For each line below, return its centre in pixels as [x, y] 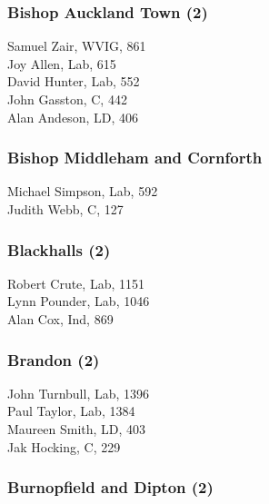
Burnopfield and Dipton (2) [110, 487]
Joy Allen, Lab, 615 [62, 63]
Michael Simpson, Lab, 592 [83, 191]
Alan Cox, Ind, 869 [60, 319]
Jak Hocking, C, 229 [64, 446]
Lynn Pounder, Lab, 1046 [79, 301]
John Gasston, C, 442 [67, 99]
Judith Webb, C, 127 [65, 209]
